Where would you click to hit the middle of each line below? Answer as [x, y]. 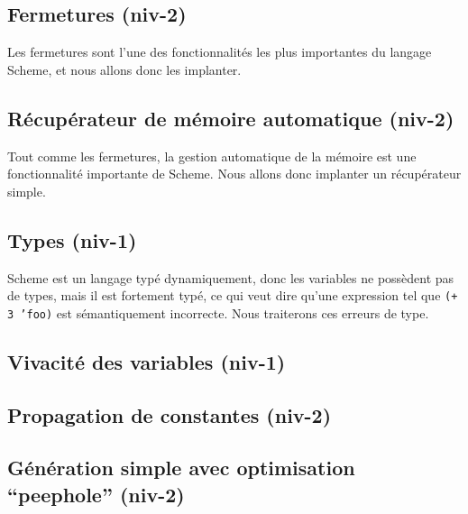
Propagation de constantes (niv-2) [170, 414]
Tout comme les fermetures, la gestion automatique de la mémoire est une [212, 156]
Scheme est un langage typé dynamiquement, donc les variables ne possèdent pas [231, 277]
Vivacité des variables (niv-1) [147, 361]
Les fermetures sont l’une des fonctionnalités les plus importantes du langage [220, 52]
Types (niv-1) [72, 239]
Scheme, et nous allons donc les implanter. [124, 69]
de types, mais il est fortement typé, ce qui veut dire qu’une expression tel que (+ [233, 295]
